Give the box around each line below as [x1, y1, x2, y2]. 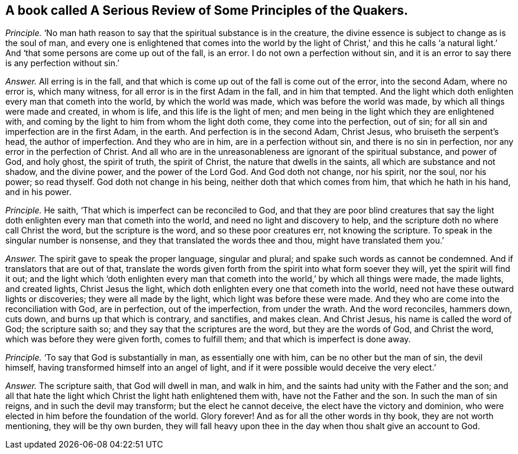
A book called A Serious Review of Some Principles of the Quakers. [5, 3, 408, 18]
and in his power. [5, 187, 72, 197]
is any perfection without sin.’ [5, 58, 120, 69]
